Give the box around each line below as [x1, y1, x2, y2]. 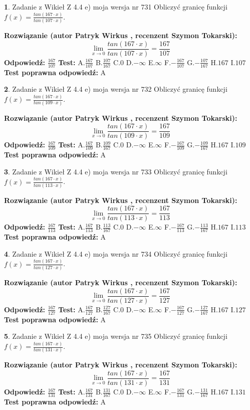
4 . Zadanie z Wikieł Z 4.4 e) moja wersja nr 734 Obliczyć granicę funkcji [4, 248, 227, 259]
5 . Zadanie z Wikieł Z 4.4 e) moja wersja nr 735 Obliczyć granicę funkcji [4, 331, 227, 341]
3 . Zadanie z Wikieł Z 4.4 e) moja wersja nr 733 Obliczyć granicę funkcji [4, 166, 227, 176]
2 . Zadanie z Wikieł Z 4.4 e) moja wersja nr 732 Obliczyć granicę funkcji [4, 84, 227, 94]
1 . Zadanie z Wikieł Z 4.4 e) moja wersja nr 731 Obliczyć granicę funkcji [4, 2, 227, 12]
